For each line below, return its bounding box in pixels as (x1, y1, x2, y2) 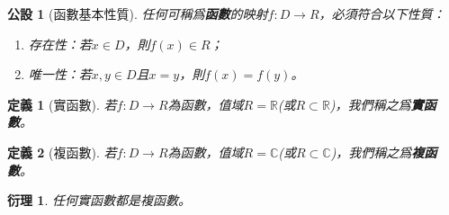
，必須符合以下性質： (319, 4, 445, 22)
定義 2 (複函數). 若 (7, 142, 117, 161)
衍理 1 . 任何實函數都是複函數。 (7, 191, 191, 210)
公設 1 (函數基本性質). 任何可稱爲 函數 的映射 (7, 4, 268, 22)
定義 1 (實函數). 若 (7, 94, 117, 113)
